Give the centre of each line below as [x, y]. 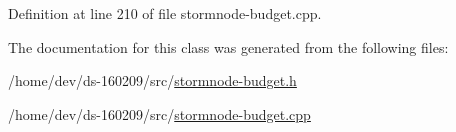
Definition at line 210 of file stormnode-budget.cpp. [165, 13]
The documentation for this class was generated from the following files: [228, 46]
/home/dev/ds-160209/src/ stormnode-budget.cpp [159, 113]
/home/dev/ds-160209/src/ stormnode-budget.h [152, 80]
